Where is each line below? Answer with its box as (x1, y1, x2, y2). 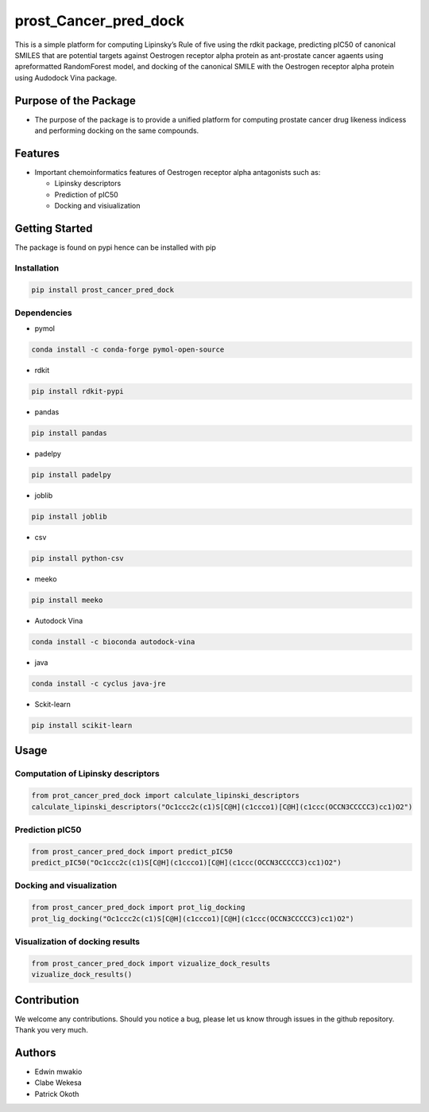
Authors (14, 1046, 56, 1060)
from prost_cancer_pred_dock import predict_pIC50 (31, 847, 234, 856)
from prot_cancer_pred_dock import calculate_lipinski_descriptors (31, 791, 300, 800)
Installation (14, 262, 60, 274)
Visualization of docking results (14, 935, 141, 947)
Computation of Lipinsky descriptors (14, 768, 160, 780)
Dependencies (14, 307, 73, 318)
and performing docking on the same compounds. (34, 126, 199, 135)
